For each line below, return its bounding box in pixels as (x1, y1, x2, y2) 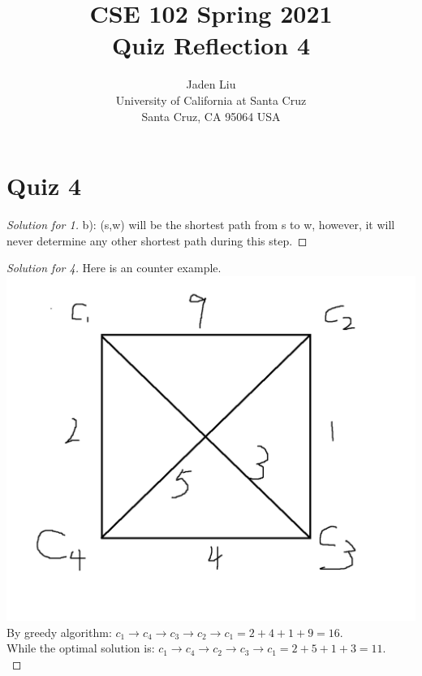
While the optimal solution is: (6, 639, 155, 656)
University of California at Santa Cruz (115, 91, 307, 108)
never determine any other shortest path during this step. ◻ (6, 232, 308, 249)
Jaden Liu (186, 76, 236, 93)
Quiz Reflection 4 (111, 28, 311, 62)
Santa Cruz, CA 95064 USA (141, 107, 281, 124)
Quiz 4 (6, 169, 82, 202)
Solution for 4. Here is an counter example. (6, 259, 222, 276)
